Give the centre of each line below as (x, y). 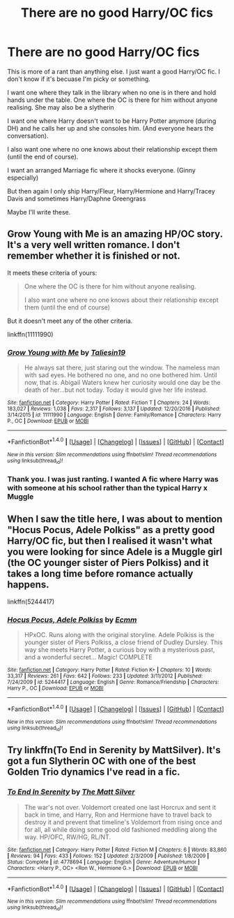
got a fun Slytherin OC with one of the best (102, 761)
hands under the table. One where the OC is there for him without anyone (112, 100)
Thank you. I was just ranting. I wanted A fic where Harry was (113, 479)
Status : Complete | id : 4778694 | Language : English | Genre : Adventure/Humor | (103, 862)
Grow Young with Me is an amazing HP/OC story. (115, 234)
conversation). (28, 136)
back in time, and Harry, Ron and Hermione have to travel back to (118, 815)
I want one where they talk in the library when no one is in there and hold (112, 92)
